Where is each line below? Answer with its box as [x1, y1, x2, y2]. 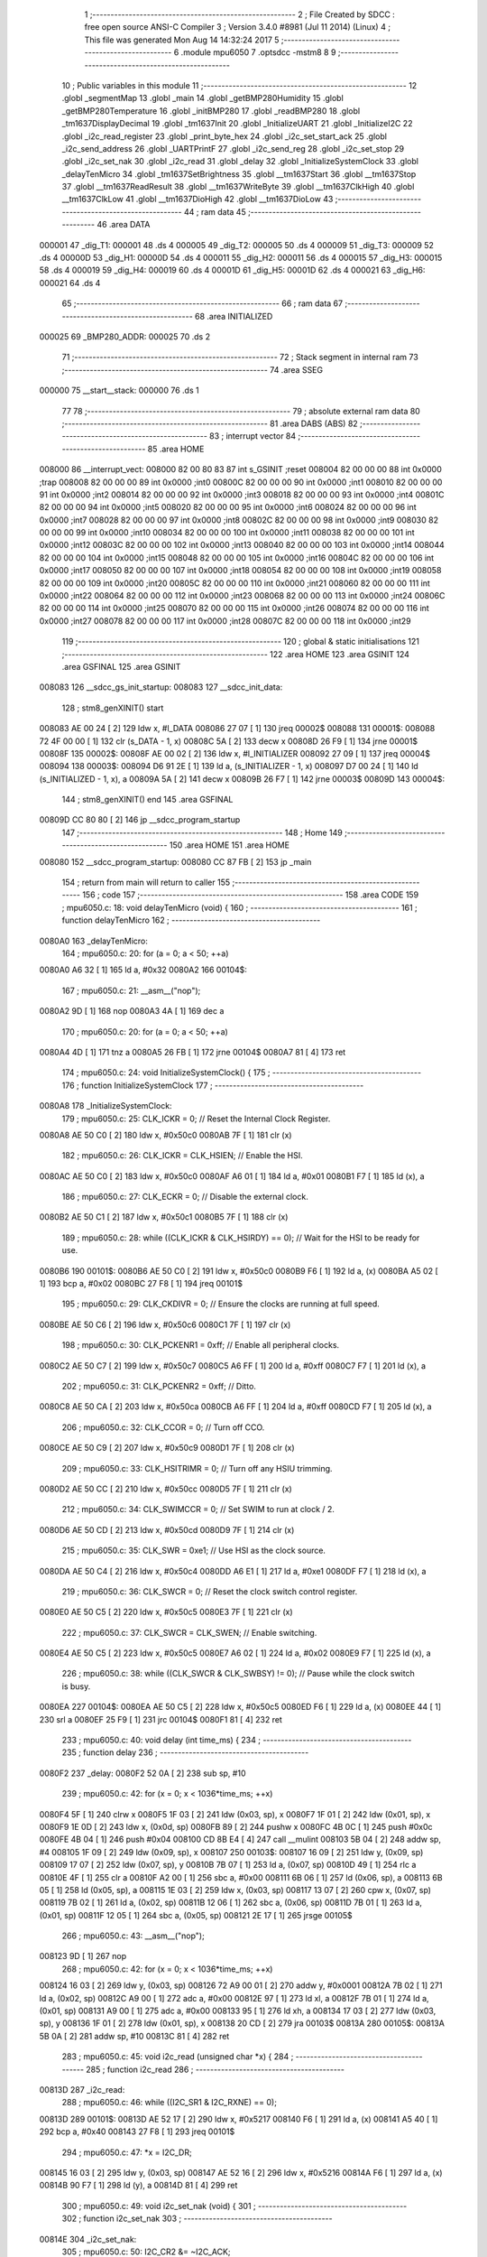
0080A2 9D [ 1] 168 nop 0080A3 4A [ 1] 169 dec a [39, 1006, 225, 1017]
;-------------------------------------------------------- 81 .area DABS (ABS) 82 [61, 418, 358, 429]
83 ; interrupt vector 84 [208, 431, 297, 441]
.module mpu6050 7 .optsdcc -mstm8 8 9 [180, 47, 336, 58]
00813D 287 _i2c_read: [39, 2085, 125, 2094]
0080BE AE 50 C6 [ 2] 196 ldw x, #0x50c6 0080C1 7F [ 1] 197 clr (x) [39, 1319, 291, 1330]
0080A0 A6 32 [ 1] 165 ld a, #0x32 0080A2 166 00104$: [39, 964, 248, 975]
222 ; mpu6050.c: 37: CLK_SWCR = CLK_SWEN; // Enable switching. [61, 1627, 317, 1638]
